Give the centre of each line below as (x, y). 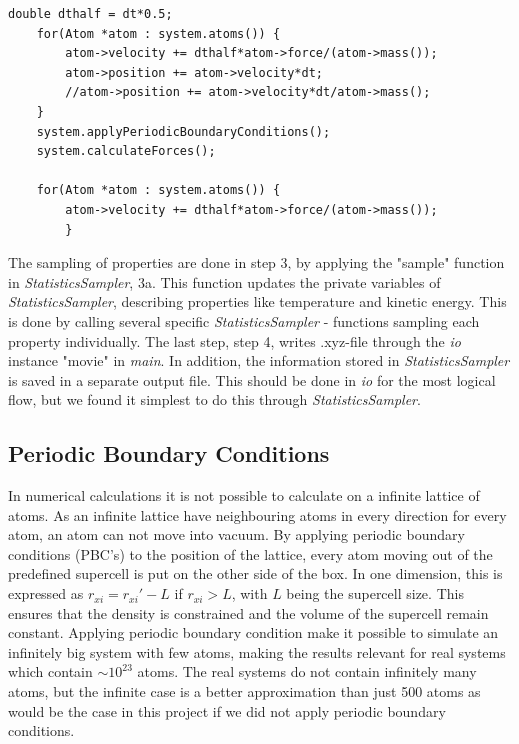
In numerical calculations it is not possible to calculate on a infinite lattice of (244, 495)
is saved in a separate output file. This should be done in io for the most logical (252, 379)
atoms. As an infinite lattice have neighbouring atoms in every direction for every (257, 514)
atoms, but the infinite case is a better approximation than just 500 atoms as (244, 691)
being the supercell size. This (375, 593)
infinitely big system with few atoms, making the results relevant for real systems (257, 651)
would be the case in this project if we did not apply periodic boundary (227, 710)
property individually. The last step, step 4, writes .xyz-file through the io (234, 340)
